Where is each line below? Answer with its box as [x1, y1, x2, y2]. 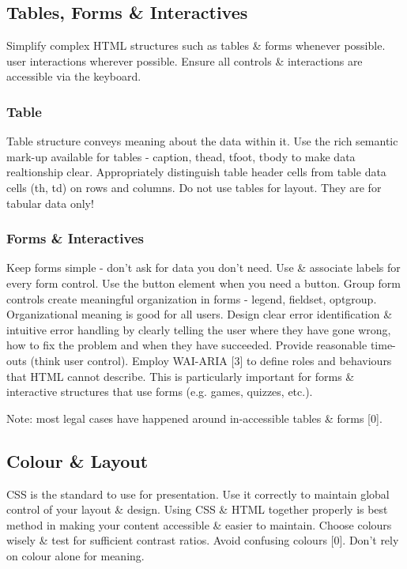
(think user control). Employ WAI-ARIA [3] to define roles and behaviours [30, 352, 392, 368]
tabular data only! [6, 194, 94, 211]
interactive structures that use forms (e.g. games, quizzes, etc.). [6, 383, 313, 400]
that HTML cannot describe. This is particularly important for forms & [6, 367, 355, 384]
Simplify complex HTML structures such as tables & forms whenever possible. [6, 37, 386, 54]
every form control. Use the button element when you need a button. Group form [6, 274, 401, 291]
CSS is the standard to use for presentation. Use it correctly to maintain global [6, 485, 390, 502]
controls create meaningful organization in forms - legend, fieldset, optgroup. [6, 290, 377, 307]
